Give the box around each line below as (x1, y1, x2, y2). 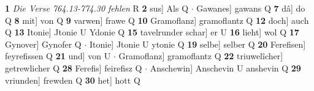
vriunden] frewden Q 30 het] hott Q (5, 73, 140, 86)
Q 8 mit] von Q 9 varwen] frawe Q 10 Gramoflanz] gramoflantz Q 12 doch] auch (5, 13, 309, 26)
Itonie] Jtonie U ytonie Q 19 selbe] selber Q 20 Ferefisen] (89, 37, 306, 50)
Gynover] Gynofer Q (5, 37, 82, 50)
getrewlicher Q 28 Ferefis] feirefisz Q (5, 61, 142, 74)
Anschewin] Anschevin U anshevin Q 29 (150, 61, 301, 74)
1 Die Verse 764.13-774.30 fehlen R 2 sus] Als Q (5, 2, 189, 14)
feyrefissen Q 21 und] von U (5, 49, 111, 62)
